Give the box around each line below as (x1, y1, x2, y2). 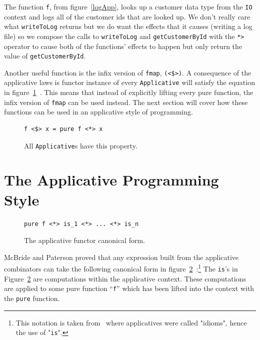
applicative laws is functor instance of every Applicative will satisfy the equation (4, 77, 255, 87)
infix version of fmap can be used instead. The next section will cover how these (4, 96, 248, 107)
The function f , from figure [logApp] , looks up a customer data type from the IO (4, 1, 252, 11)
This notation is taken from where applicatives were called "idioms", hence (15, 317, 247, 327)
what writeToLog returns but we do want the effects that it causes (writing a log (4, 21, 252, 31)
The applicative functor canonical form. (24, 235, 145, 245)
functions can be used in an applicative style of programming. (4, 106, 193, 117)
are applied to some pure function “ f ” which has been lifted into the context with (4, 283, 254, 293)
